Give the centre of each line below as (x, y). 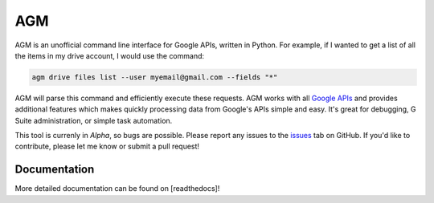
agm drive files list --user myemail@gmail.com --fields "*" (155, 77)
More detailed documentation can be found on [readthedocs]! (117, 189)
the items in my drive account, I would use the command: (110, 55)
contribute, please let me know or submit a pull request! (107, 146)
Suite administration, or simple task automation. (94, 120)
